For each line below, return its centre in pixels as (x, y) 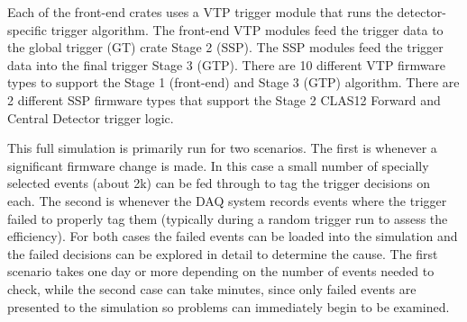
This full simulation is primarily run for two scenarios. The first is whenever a (222, 148)
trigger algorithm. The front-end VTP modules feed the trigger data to (247, 29)
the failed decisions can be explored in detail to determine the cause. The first (223, 253)
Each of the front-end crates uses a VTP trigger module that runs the (200, 12)
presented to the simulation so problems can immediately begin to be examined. (229, 306)
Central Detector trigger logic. (91, 117)
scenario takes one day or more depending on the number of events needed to (221, 271)
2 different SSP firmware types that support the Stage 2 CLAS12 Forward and (224, 99)
